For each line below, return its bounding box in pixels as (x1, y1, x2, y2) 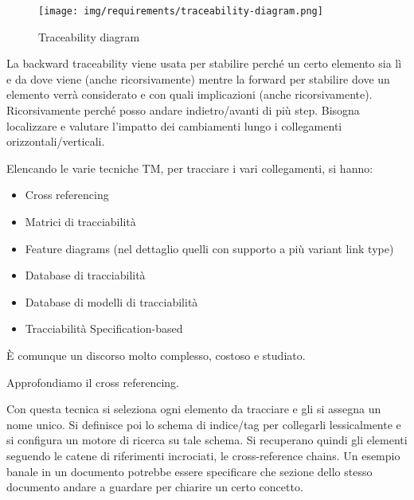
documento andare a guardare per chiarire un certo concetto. (6, 479, 303, 495)
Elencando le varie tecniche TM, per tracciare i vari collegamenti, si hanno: (6, 159, 373, 176)
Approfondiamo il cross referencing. (6, 373, 179, 390)
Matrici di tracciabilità (25, 213, 136, 229)
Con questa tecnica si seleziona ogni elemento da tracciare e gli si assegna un (6, 400, 381, 417)
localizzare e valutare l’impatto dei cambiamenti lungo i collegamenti (6, 117, 342, 134)
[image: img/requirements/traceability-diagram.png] (38, 6, 323, 17)
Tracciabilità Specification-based (25, 320, 183, 337)
